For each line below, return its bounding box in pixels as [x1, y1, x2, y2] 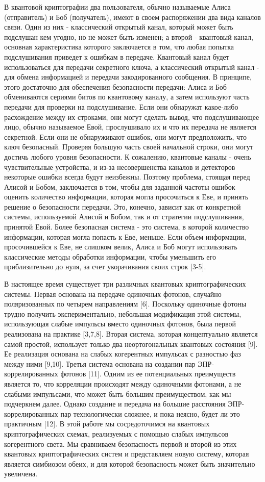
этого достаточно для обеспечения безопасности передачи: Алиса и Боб [4, 81, 227, 92]
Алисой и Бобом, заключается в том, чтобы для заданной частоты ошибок [4, 181, 235, 192]
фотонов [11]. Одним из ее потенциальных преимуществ [60, 368, 236, 379]
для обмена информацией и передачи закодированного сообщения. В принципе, [4, 71, 252, 82]
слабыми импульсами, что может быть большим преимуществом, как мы [4, 388, 231, 399]
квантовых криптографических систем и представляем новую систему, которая [4, 448, 249, 459]
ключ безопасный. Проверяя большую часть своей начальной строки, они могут [4, 141, 253, 152]
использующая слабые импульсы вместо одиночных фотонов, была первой [4, 318, 236, 329]
